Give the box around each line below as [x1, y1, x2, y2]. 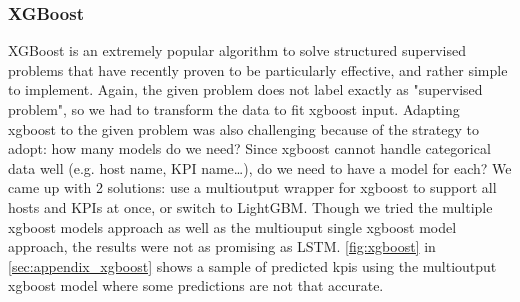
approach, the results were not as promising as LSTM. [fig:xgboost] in [8, 236, 436, 257]
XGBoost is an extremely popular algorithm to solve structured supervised [8, 40, 466, 61]
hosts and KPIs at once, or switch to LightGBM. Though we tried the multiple [8, 196, 493, 217]
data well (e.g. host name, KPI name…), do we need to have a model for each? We [8, 157, 512, 178]
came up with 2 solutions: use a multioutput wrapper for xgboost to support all [8, 177, 497, 198]
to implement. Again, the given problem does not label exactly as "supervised [8, 79, 483, 100]
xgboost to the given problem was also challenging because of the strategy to [8, 118, 479, 139]
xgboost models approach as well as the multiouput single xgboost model [8, 216, 457, 237]
